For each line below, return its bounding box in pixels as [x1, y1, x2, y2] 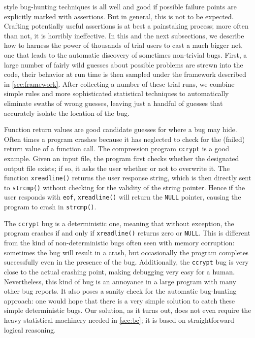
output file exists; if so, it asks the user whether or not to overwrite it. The [4, 163, 230, 173]
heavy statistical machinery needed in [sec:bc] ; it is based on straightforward [4, 314, 234, 325]
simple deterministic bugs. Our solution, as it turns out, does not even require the [4, 305, 251, 315]
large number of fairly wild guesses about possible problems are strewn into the [4, 59, 243, 69]
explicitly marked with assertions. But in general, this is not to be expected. [4, 11, 234, 21]
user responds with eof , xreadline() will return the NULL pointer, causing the [4, 192, 241, 202]
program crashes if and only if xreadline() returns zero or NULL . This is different [4, 228, 251, 238]
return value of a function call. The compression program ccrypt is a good [4, 143, 229, 154]
